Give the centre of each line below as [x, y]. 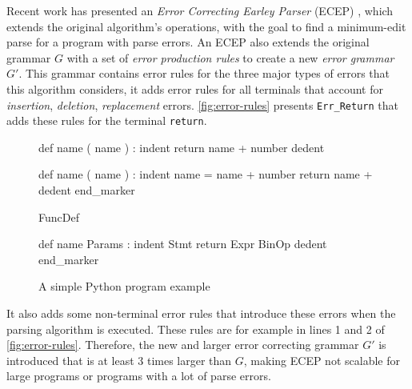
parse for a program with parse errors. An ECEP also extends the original [188, 42]
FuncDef [59, 217]
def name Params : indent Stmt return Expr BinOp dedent [183, 244]
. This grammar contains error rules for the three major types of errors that [204, 73]
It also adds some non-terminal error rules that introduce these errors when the [201, 313]
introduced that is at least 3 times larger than [119, 360]
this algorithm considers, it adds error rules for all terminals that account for [195, 88]
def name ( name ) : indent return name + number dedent [182, 147]
